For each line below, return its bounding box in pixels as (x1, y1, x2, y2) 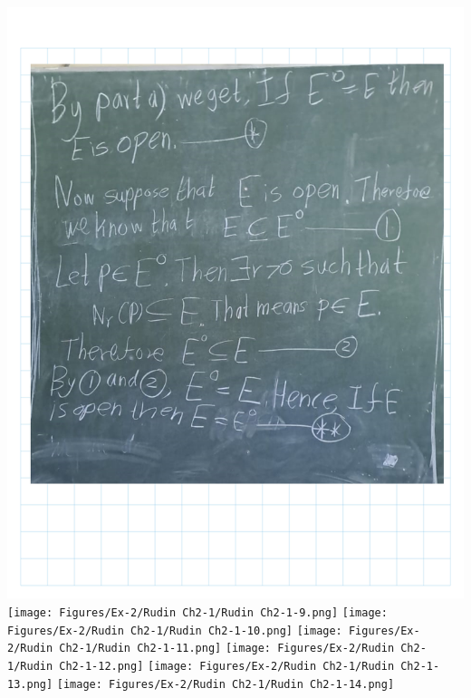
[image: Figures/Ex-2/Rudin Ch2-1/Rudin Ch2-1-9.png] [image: (7, 606, 388, 620)
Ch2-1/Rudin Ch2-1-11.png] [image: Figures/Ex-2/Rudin (59, 642, 395, 655)
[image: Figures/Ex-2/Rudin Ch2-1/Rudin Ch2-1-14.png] (56, 677, 395, 691)
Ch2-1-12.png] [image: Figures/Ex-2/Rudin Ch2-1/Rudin (59, 660, 395, 674)
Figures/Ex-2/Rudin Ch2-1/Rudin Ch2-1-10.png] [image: (7, 624, 342, 637)
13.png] (7, 677, 53, 691)
